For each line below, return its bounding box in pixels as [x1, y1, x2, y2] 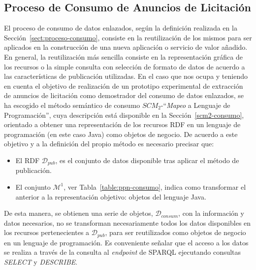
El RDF [15, 155, 40, 165]
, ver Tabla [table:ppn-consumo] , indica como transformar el [64, 181, 246, 192]
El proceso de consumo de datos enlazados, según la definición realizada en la [4, 23, 237, 33]
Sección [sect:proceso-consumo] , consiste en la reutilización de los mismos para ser [4, 32, 252, 42]
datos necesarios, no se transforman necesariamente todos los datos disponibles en [4, 217, 251, 228]
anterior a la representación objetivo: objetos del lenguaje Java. [15, 191, 206, 202]
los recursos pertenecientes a [4, 227, 90, 237]
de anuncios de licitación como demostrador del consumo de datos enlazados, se [4, 90, 244, 101]
